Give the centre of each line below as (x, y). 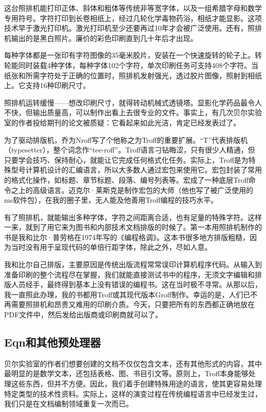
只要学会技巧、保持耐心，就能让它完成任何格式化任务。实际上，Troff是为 (126, 159)
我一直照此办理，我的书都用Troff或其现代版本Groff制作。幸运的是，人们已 (127, 294)
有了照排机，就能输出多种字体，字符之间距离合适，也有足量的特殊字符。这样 (133, 217)
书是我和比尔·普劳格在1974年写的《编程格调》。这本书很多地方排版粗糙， (127, 237)
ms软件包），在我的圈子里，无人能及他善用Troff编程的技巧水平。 (111, 200)
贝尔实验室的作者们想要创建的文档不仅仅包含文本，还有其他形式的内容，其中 (133, 363)
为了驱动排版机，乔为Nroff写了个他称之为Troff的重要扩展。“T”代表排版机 (126, 139)
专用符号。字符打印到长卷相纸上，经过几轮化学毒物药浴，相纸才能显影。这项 (133, 18)
